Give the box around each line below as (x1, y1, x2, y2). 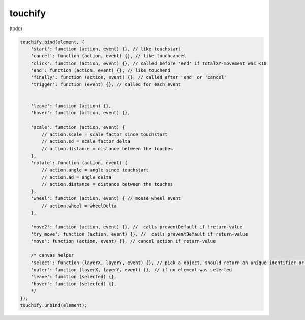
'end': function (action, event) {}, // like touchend (30, 68, 170, 73)
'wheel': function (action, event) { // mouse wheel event (30, 196, 181, 201)
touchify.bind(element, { (20, 39, 85, 45)
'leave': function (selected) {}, (30, 274, 117, 280)
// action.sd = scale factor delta (41, 139, 131, 144)
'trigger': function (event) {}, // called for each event (30, 81, 181, 88)
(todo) (9, 25, 22, 32)
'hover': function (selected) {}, (30, 281, 117, 287)
